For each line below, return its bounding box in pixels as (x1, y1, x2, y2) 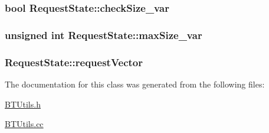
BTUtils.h (5, 98, 41, 110)
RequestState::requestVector (5, 54, 143, 69)
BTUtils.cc (5, 118, 44, 130)
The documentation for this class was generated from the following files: (5, 77, 265, 90)
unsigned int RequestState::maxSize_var (5, 27, 202, 42)
